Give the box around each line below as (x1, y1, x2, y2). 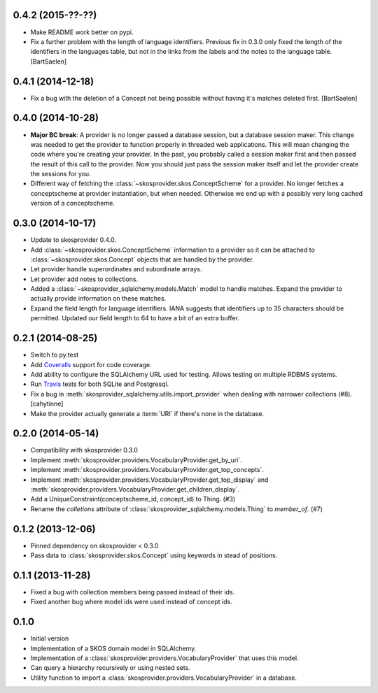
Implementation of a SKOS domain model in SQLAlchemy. (30, 644, 197, 652)
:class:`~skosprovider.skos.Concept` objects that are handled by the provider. (30, 255, 254, 264)
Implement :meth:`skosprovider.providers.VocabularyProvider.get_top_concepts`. (30, 466, 265, 474)
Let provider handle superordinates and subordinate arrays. (30, 265, 202, 273)
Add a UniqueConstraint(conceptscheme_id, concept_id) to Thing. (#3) (30, 495, 236, 503)
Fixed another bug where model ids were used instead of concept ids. (30, 598, 232, 606)
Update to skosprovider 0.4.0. (30, 236, 117, 244)
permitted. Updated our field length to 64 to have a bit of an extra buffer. (30, 314, 239, 322)
